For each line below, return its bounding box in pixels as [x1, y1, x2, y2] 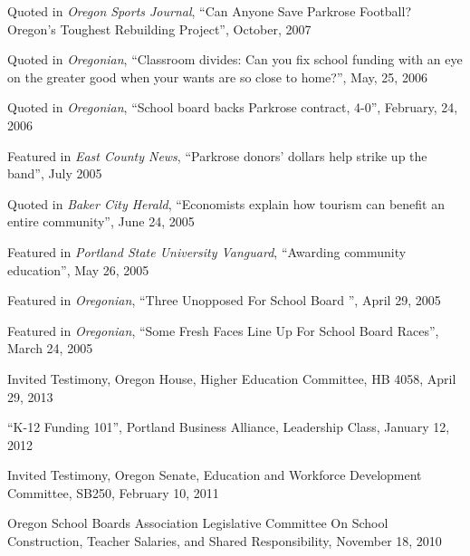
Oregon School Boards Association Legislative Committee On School [7, 513, 388, 532]
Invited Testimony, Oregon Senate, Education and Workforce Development [7, 465, 422, 484]
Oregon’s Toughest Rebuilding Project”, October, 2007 [7, 19, 312, 38]
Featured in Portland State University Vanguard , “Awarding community [7, 242, 407, 261]
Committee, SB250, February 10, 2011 [7, 483, 219, 502]
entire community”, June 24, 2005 [7, 212, 195, 231]
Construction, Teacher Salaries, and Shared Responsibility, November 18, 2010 [7, 532, 442, 551]
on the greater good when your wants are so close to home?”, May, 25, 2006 [7, 67, 427, 86]
